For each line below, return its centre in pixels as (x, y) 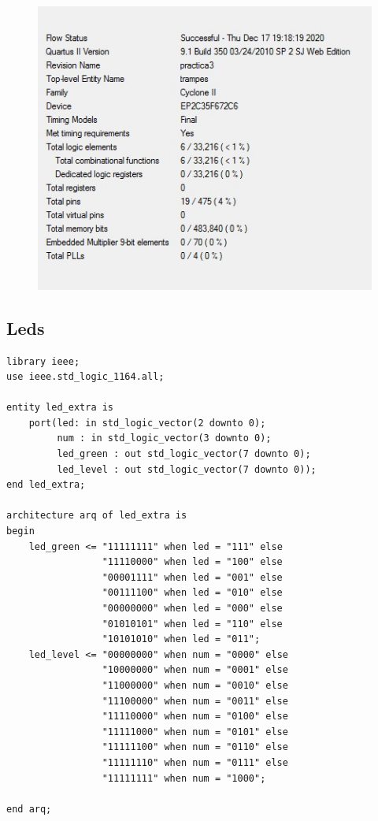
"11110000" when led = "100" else (192, 562)
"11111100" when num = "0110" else (195, 747)
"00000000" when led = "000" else (192, 609)
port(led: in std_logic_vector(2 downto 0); (147, 423)
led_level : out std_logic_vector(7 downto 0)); (187, 469)
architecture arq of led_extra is (97, 516)
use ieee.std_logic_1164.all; (85, 377)
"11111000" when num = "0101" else (195, 732)
